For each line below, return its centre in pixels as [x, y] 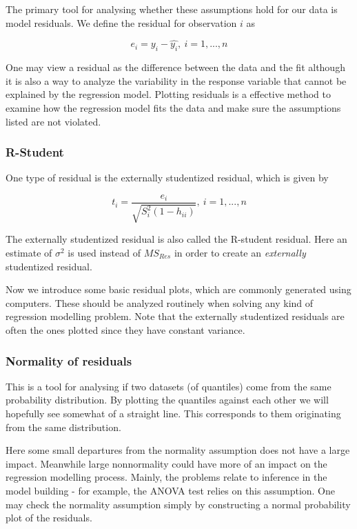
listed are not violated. [53, 121]
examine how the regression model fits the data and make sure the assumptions [173, 107]
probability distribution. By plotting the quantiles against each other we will [167, 400]
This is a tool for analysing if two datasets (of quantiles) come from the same [169, 386]
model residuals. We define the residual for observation [121, 22]
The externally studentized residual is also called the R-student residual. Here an [176, 239]
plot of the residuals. [49, 518]
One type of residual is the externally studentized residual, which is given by [167, 178]
